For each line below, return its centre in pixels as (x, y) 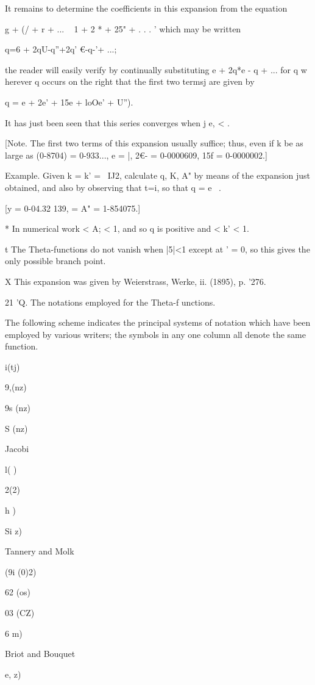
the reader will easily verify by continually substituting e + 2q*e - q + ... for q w (156, 69)
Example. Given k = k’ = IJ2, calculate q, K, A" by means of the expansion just (158, 175)
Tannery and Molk (40, 551)
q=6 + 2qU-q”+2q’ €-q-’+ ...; (61, 49)
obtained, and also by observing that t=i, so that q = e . (113, 187)
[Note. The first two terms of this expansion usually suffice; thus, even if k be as (154, 143)
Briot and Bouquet (40, 654)
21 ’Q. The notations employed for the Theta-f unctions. (110, 302)
